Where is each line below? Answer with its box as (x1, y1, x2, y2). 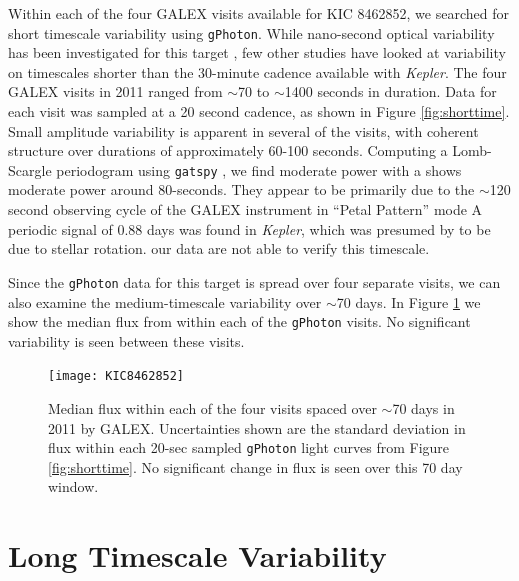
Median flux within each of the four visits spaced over (48, 398, 377, 418)
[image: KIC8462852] (48, 369, 185, 384)
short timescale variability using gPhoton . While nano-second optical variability (8, 22, 495, 43)
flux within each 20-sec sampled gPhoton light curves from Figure (48, 437, 450, 458)
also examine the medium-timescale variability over (8, 291, 322, 312)
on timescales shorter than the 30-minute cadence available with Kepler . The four (8, 61, 507, 82)
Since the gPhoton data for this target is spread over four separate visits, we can (8, 271, 501, 292)
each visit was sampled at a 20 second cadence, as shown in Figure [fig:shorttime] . (8, 101, 510, 122)
